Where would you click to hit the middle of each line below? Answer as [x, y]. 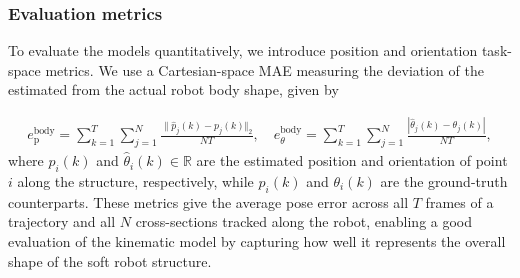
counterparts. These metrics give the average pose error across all [208, 201]
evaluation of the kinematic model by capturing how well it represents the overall [257, 240]
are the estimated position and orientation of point [352, 160]
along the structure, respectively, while [135, 180]
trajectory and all [62, 221]
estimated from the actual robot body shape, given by [173, 89]
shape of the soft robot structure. [110, 260]
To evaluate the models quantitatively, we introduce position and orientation [243, 50]
